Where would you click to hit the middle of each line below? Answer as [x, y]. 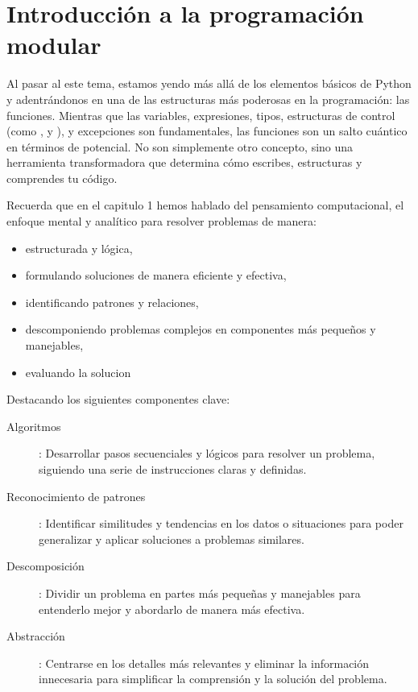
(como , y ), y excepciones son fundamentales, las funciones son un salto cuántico [207, 131]
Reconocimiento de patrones [76, 496]
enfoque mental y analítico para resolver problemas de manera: [161, 221]
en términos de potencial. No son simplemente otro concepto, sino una [180, 146]
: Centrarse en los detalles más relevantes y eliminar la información [204, 663]
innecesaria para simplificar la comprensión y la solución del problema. [213, 679]
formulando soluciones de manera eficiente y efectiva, [156, 275]
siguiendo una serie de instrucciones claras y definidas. [173, 469]
